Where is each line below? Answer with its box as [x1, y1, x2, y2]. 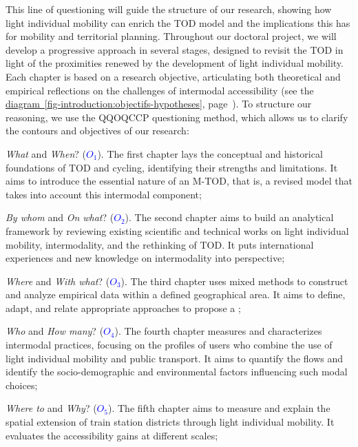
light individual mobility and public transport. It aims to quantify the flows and [6, 351, 344, 365]
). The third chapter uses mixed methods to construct [120, 273, 348, 288]
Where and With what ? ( [6, 273, 110, 288]
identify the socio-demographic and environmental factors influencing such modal [6, 364, 348, 379]
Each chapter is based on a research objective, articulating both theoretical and [6, 69, 341, 83]
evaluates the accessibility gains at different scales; [6, 428, 218, 442]
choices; [6, 377, 38, 392]
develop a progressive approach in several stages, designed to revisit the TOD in [6, 42, 344, 56]
